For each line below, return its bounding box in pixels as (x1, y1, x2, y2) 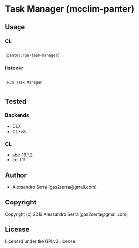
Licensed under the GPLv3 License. (5, 238, 77, 244)
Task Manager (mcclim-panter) (5, 3, 135, 15)
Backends (5, 112, 29, 119)
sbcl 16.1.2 (12, 152, 33, 158)
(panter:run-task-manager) (5, 53, 60, 58)
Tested (5, 97, 27, 106)
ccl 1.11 (12, 157, 26, 163)
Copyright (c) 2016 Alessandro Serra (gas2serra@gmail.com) (5, 211, 128, 217)
